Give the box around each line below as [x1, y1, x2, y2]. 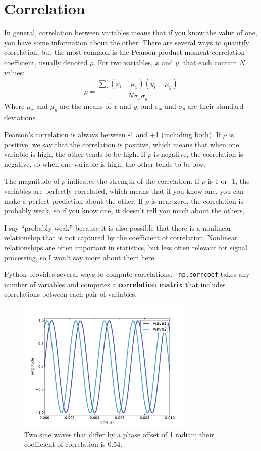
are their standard [187, 100, 244, 111]
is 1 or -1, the [207, 176, 250, 186]
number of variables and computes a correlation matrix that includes [4, 278, 226, 289]
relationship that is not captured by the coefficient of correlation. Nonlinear [4, 232, 238, 243]
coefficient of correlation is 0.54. [24, 439, 123, 449]
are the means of [60, 100, 111, 111]
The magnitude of [4, 176, 60, 186]
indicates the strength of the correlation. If [67, 176, 200, 186]
